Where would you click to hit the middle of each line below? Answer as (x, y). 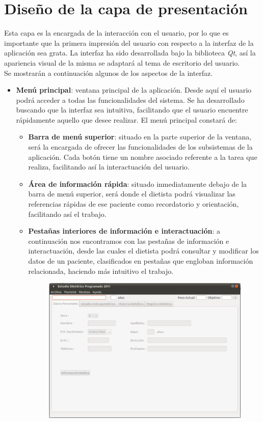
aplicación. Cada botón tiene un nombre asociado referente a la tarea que (143, 157)
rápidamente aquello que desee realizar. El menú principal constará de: (126, 119)
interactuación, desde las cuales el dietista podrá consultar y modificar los (143, 251)
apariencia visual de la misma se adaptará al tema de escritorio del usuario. (122, 62)
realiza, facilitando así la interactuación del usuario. (109, 167)
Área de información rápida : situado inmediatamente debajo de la (138, 184)
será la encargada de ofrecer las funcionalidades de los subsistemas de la (140, 147)
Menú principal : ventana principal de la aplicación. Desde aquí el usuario (134, 90)
